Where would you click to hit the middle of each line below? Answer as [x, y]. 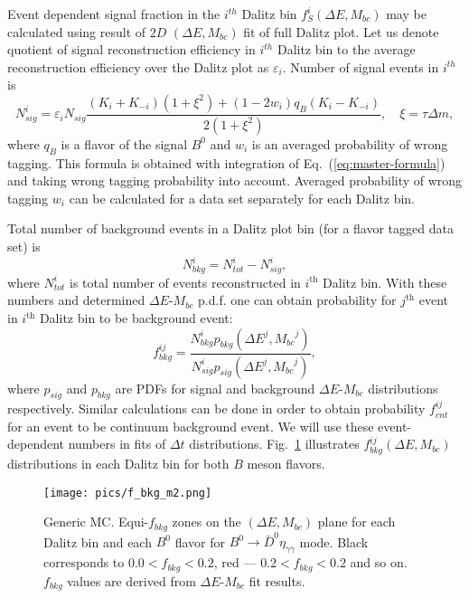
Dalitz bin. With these [385, 282]
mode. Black [334, 541]
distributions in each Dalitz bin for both [118, 463]
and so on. [379, 562]
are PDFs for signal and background [215, 388]
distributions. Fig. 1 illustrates [274, 444]
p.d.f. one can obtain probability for [297, 300]
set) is [24, 247]
